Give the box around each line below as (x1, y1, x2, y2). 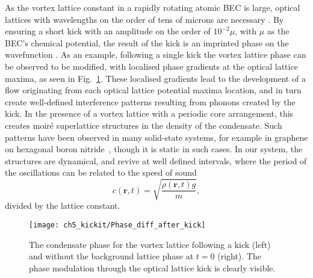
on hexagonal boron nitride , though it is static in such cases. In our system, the (5, 143, 303, 155)
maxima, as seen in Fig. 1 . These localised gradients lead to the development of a (5, 72, 306, 84)
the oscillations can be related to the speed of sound (5, 166, 197, 179)
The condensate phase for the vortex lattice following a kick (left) (29, 238, 271, 250)
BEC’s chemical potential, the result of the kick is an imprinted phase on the (5, 36, 289, 49)
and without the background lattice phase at (29, 250, 194, 262)
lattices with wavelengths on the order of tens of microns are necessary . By (5, 13, 284, 25)
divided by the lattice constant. (5, 199, 120, 212)
